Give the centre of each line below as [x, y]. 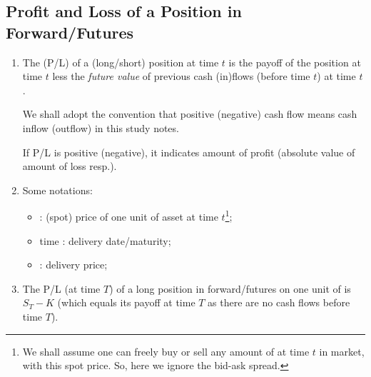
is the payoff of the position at [295, 62]
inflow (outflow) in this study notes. [101, 127]
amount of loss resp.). [70, 166]
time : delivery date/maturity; [105, 240]
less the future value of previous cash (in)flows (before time [181, 76]
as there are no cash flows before [279, 302]
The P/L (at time [61, 288]
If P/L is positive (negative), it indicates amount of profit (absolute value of [189, 152]
